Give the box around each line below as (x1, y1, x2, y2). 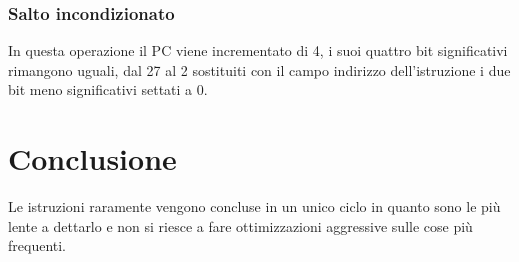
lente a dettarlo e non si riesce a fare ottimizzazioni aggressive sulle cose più (8, 215, 473, 236)
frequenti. (8, 235, 67, 256)
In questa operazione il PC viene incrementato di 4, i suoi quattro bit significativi (8, 40, 508, 61)
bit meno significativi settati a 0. (8, 79, 208, 100)
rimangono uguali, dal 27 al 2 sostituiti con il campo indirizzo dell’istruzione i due (8, 59, 511, 80)
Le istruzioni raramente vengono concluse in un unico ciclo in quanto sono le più (8, 196, 501, 217)
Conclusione (8, 138, 177, 179)
